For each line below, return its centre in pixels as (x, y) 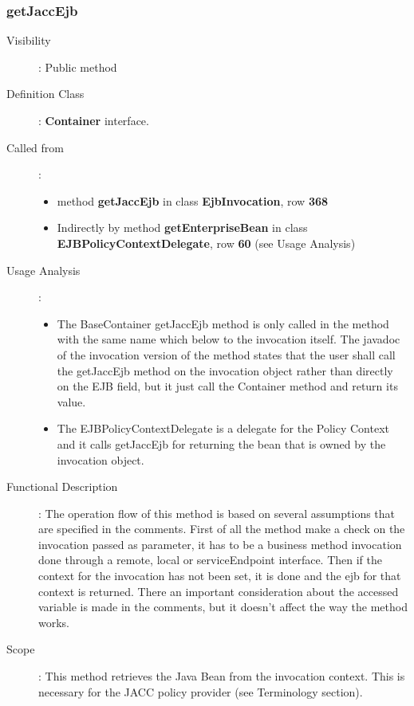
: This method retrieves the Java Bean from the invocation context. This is (222, 676)
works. (54, 622)
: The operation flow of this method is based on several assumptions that (217, 513)
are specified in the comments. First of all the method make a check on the (222, 529)
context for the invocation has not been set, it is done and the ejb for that (220, 576)
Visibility (29, 40)
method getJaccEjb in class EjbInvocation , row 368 (193, 200)
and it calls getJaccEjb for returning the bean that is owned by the (221, 443)
